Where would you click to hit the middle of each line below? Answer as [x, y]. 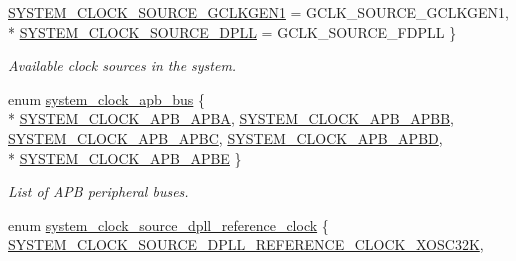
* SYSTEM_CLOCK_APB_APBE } [125, 157]
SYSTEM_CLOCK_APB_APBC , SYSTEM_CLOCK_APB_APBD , [225, 137]
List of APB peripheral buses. [98, 191]
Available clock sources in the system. [122, 65]
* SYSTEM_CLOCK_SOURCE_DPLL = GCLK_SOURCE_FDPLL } [232, 31]
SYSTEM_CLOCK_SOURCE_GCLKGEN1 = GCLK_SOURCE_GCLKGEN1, [258, 12]
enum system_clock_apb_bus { [107, 98]
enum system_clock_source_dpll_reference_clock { [168, 224]
